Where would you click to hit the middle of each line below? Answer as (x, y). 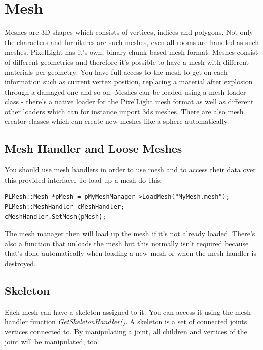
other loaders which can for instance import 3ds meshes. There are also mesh (124, 111)
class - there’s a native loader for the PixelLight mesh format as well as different (129, 101)
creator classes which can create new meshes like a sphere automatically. (117, 121)
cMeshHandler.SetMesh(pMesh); (55, 217)
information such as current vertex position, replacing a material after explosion (129, 82)
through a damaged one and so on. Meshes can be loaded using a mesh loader (125, 91)
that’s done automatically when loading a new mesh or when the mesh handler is (130, 253)
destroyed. (20, 263)
